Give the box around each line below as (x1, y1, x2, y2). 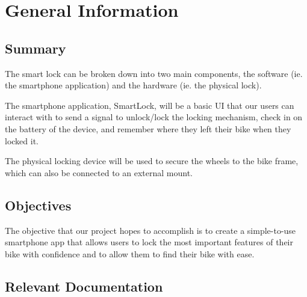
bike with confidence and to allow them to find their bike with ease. (5, 247, 255, 260)
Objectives (5, 195, 72, 214)
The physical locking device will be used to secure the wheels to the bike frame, (5, 155, 299, 167)
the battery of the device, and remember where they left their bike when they (5, 122, 291, 135)
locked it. (5, 134, 39, 147)
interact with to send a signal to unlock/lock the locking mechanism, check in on (5, 111, 303, 123)
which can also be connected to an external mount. (5, 166, 193, 179)
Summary (5, 38, 66, 57)
